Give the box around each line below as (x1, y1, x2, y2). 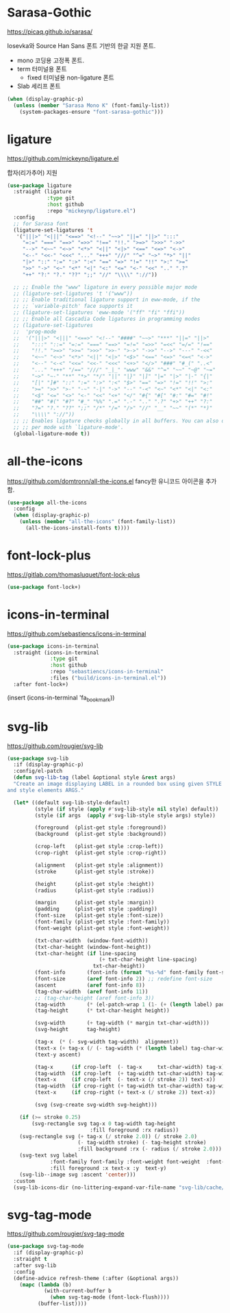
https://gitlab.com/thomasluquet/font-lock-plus (7, 570, 140, 579)
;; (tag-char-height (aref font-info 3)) (34, 994, 155, 1002)
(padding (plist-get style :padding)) (34, 906, 157, 913)
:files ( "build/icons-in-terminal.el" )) (50, 675, 167, 682)
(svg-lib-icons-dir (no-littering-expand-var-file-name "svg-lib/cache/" (13, 1184, 228, 1191)
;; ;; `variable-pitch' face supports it (13, 303, 133, 310)
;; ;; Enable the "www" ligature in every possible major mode (13, 283, 197, 291)
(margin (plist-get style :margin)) (34, 900, 155, 906)
